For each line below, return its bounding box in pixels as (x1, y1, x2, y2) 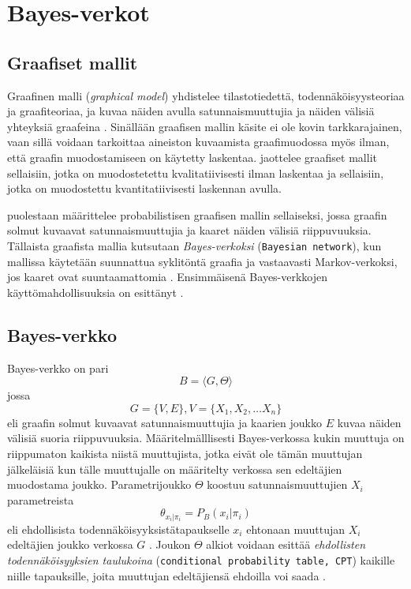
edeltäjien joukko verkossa (7, 536, 133, 553)
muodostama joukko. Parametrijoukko (7, 476, 192, 493)
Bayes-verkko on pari (7, 359, 109, 376)
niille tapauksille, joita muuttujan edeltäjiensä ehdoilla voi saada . (7, 567, 326, 583)
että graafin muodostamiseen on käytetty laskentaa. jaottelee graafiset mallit (7, 148, 377, 165)
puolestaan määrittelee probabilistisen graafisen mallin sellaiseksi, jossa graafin (7, 206, 387, 223)
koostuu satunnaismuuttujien (207, 476, 348, 493)
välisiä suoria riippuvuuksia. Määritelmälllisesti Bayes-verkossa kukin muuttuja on (7, 430, 405, 446)
